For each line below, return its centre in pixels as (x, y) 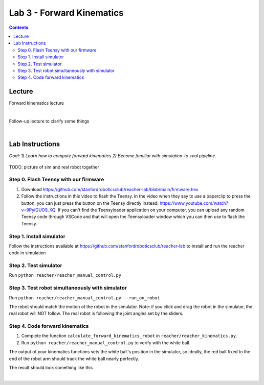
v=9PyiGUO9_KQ (38, 210)
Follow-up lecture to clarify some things (49, 121)
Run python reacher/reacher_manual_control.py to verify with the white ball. (106, 342)
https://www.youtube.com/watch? (194, 203)
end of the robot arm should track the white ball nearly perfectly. (74, 359)
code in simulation (27, 253)
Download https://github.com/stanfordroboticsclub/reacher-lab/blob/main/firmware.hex (110, 189)
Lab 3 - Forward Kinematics (66, 13)
